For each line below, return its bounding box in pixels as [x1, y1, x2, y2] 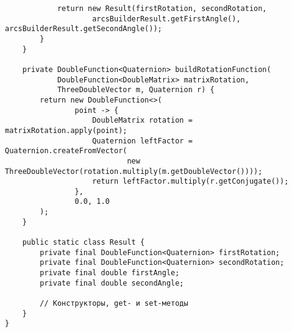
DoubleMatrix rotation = [92, 116, 193, 125]
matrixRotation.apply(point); [5, 126, 127, 135]
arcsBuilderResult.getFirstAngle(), [92, 14, 241, 23]
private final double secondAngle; [40, 278, 184, 287]
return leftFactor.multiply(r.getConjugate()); [92, 177, 289, 186]
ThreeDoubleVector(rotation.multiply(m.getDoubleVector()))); [5, 167, 263, 176]
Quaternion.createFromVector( [5, 146, 127, 156]
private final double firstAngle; [40, 269, 180, 278]
